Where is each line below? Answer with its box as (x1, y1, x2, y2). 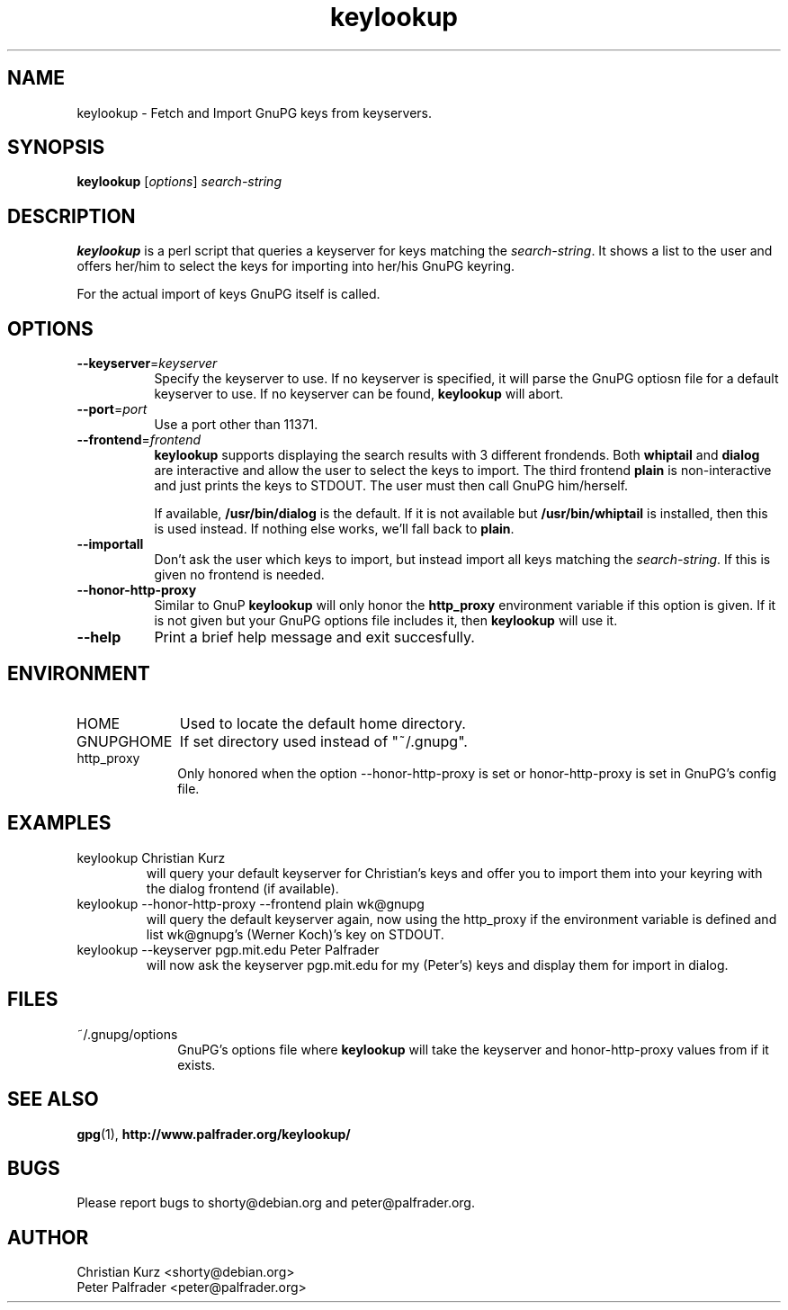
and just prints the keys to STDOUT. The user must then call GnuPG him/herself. (154, 478, 629, 494)
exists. (177, 1056, 216, 1072)
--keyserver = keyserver (76, 355, 218, 372)
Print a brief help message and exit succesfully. (154, 628, 475, 647)
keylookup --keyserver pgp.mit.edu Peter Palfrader (76, 941, 380, 957)
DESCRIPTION (7, 204, 136, 228)
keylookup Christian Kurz (76, 849, 226, 866)
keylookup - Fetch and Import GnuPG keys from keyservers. (76, 104, 432, 121)
